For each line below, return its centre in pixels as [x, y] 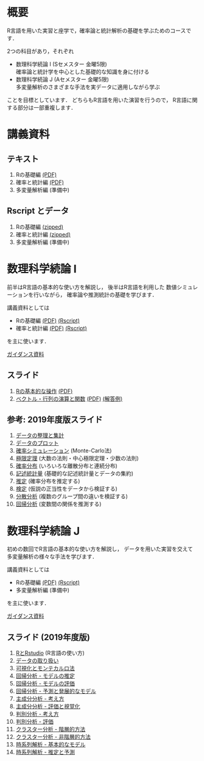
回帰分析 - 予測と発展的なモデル [56, 691]
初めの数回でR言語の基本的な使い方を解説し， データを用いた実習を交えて [100, 549]
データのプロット [37, 443]
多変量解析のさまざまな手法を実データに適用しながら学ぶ [88, 87]
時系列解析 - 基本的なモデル [51, 745]
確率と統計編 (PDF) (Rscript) [51, 328]
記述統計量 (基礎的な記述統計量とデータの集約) [74, 474]
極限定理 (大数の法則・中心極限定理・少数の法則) [77, 459]
